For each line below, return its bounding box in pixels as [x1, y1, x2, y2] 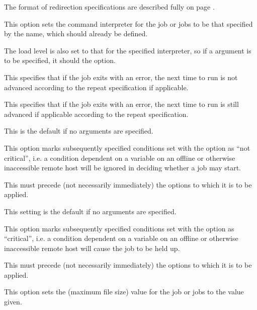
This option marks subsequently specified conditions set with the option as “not [4, 142, 250, 153]
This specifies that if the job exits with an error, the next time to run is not [4, 72, 238, 82]
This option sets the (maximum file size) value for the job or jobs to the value [4, 286, 244, 297]
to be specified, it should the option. [4, 55, 116, 66]
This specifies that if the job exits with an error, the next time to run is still [4, 99, 239, 109]
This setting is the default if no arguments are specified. [4, 206, 177, 216]
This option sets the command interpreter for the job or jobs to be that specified [4, 18, 253, 29]
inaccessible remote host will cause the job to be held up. [4, 242, 180, 253]
